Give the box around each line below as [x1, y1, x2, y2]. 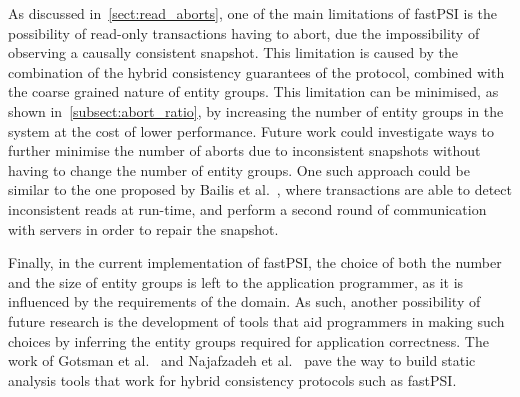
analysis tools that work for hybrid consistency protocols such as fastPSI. [8, 369, 457, 390]
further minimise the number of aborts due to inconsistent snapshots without [8, 140, 481, 161]
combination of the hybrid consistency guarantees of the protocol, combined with [8, 61, 505, 82]
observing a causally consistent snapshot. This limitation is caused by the [8, 42, 458, 63]
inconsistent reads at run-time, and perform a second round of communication [8, 198, 487, 219]
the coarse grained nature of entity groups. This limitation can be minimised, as [8, 81, 499, 102]
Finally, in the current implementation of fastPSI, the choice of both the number [8, 252, 502, 273]
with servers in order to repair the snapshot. [8, 218, 279, 239]
